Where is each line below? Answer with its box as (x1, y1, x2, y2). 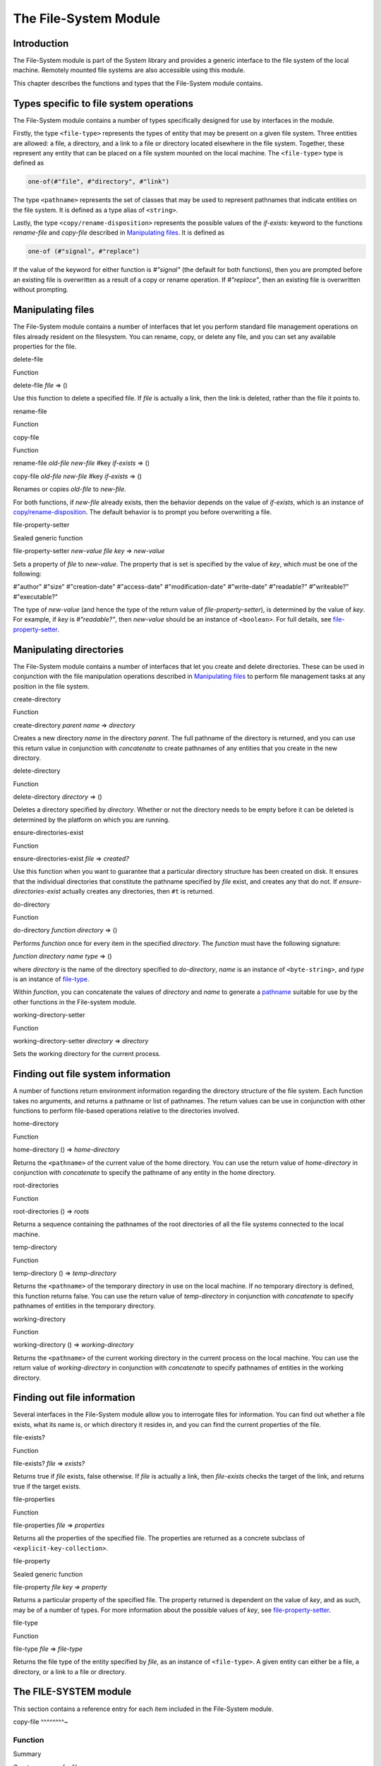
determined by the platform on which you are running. (13, 815, 170, 824)
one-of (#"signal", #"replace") (28, 247, 140, 256)
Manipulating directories (13, 644, 124, 656)
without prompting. (13, 285, 68, 294)
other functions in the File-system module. (13, 997, 137, 1006)
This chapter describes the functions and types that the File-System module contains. (13, 78, 263, 88)
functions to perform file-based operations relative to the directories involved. (13, 1106, 240, 1115)
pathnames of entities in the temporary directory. (13, 1302, 156, 1310)
